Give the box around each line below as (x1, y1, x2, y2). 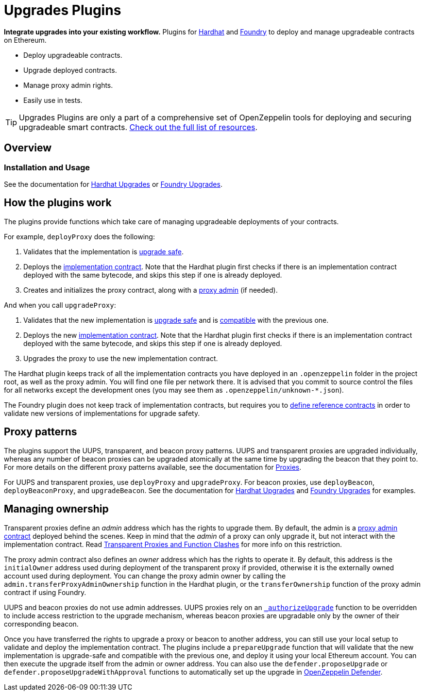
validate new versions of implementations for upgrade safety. (4, 409, 200, 417)
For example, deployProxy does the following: (4, 232, 155, 241)
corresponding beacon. (4, 619, 79, 628)
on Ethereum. (4, 35, 47, 44)
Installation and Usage (4, 162, 90, 172)
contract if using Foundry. (4, 588, 86, 596)
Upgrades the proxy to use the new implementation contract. (23, 354, 218, 363)
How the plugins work (4, 197, 112, 209)
